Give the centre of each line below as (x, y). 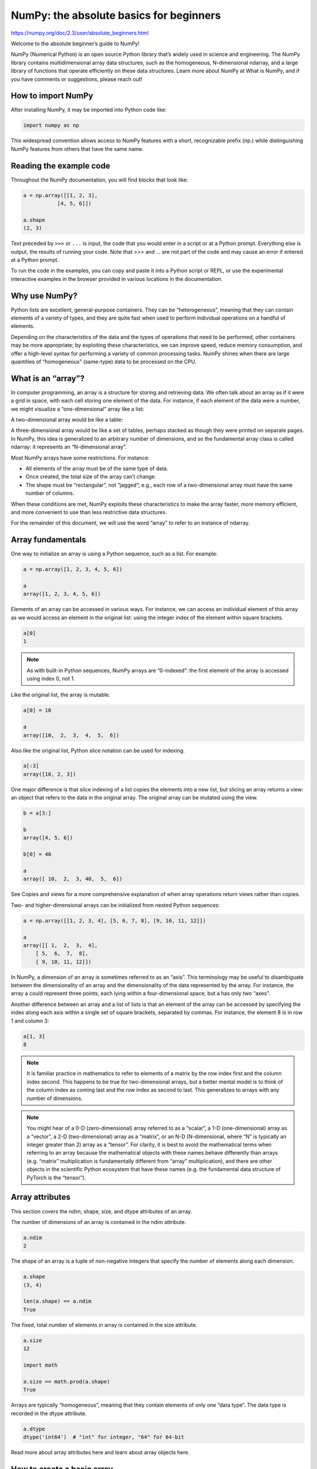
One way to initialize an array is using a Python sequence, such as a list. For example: (114, 554)
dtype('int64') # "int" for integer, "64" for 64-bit (104, 1437)
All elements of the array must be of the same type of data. (97, 469)
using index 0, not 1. (51, 678)
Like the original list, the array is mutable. (61, 695)
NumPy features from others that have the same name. (77, 149)
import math (41, 1365)
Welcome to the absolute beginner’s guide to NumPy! (75, 43)
